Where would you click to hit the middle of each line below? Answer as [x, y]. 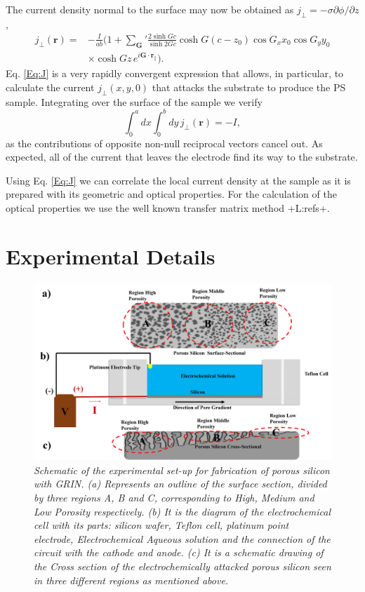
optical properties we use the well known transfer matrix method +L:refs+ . [168, 207]
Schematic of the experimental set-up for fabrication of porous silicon [182, 470]
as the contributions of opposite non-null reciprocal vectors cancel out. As [164, 143]
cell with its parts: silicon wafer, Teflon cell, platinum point [161, 525]
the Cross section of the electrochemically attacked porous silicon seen [182, 566]
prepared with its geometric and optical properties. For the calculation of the [171, 194]
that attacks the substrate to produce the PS [249, 87]
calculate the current [50, 87]
